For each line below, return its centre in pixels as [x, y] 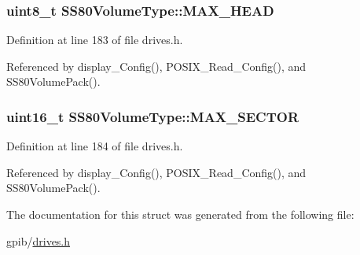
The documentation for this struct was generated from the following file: [180, 214]
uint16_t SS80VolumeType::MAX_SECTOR [153, 116]
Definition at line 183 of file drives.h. [95, 40]
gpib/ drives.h [39, 240]
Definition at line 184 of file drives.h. [95, 146]
